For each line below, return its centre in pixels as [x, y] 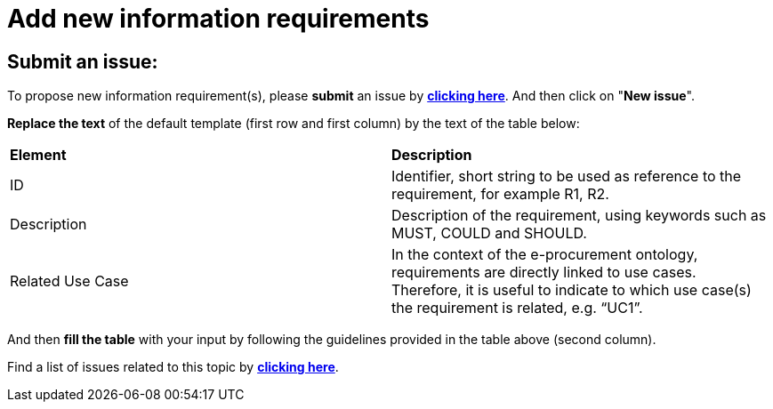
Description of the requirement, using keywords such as [579, 216]
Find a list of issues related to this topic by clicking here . [173, 367]
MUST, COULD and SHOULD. [489, 233]
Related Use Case [69, 281]
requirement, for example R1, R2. [500, 194]
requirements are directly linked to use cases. [544, 273]
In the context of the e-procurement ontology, [545, 255]
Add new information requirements [218, 19]
